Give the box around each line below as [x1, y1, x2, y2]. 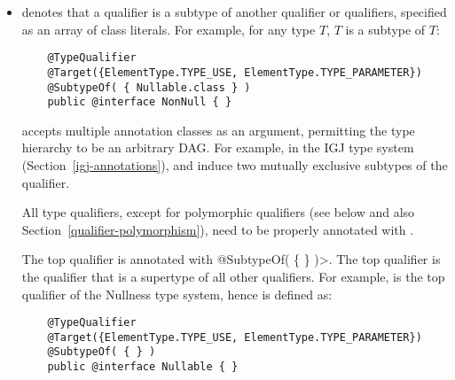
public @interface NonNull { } [47, 96, 232, 109]
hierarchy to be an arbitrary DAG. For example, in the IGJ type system [21, 138, 414, 157]
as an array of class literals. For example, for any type [21, 19, 316, 38]
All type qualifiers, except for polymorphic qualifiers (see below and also [21, 203, 415, 221]
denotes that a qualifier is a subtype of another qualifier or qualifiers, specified [21, 3, 447, 20]
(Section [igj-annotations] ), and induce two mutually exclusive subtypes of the [21, 156, 448, 174]
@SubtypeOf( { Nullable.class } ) [47, 81, 251, 94]
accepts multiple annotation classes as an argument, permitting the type [21, 120, 415, 139]
